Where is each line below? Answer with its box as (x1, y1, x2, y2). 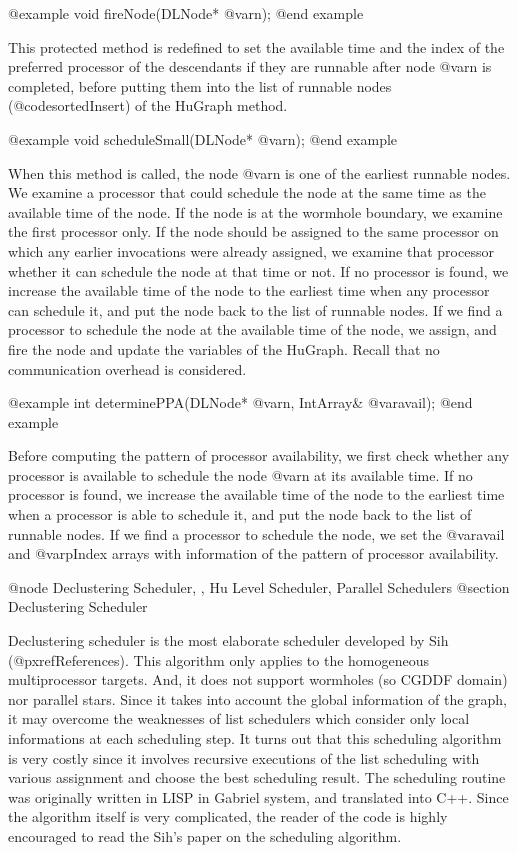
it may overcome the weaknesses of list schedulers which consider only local (8, 708, 470, 729)
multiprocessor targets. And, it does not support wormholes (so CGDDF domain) (8, 669, 508, 690)
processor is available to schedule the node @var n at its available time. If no (8, 464, 473, 485)
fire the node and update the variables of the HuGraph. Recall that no (8, 338, 440, 359)
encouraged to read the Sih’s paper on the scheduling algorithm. (8, 825, 402, 846)
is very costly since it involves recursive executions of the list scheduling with (8, 747, 480, 768)
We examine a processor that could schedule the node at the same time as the (8, 182, 486, 203)
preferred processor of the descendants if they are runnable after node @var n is (8, 56, 492, 77)
